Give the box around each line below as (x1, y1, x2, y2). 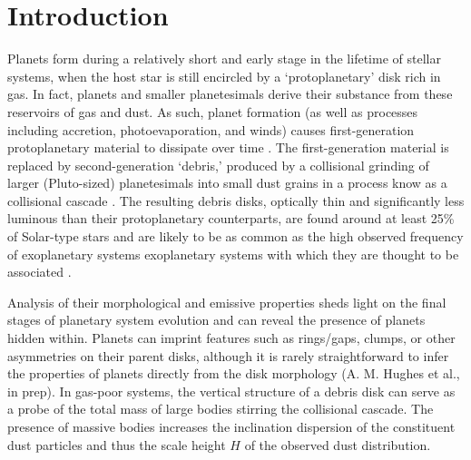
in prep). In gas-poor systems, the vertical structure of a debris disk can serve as (7, 381, 456, 400)
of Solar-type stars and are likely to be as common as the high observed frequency (7, 227, 464, 246)
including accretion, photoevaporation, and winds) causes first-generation (7, 120, 415, 139)
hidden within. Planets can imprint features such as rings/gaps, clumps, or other (7, 328, 456, 347)
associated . (7, 262, 72, 281)
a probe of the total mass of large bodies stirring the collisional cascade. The (7, 399, 434, 418)
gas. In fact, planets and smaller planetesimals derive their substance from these (7, 84, 453, 103)
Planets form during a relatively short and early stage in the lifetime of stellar (7, 49, 441, 68)
